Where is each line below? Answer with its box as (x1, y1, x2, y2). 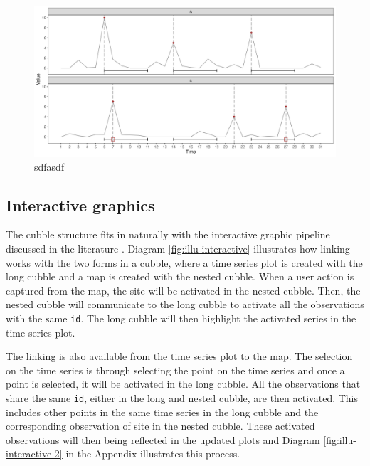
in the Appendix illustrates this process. (65, 446, 240, 461)
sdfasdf (34, 159, 65, 174)
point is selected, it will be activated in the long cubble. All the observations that (6, 376, 361, 391)
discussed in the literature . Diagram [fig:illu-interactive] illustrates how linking (6, 240, 350, 255)
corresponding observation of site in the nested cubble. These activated (6, 418, 315, 433)
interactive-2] (6, 446, 63, 461)
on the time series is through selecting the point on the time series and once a (6, 362, 345, 377)
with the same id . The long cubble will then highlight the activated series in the (6, 310, 356, 325)
